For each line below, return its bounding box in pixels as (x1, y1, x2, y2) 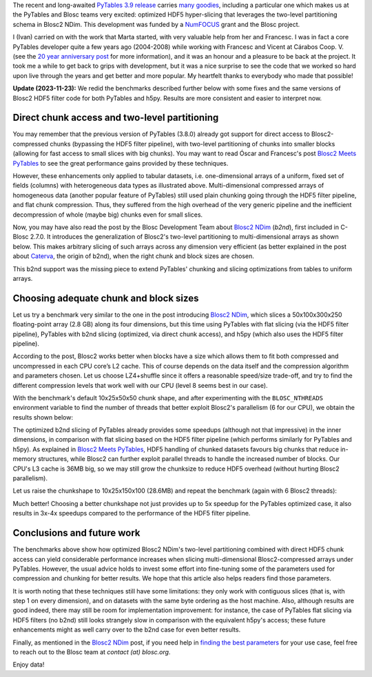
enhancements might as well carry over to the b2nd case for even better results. (12, 625, 241, 634)
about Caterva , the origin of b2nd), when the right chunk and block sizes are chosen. (12, 252, 254, 260)
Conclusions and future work (12, 527, 141, 539)
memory (12, 455, 37, 463)
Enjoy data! (12, 660, 45, 669)
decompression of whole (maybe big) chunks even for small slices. (12, 210, 203, 219)
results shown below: (12, 413, 74, 421)
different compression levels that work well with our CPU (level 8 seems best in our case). (12, 381, 268, 389)
